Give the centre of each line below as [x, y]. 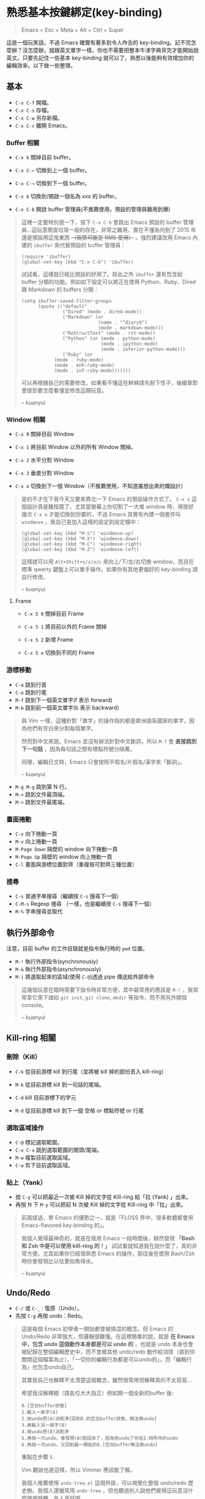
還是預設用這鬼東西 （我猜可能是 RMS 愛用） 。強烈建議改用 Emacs [106, 238]
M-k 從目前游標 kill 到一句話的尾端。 [60, 1084]
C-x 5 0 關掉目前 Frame [54, 614]
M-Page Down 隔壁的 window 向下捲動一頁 [66, 849]
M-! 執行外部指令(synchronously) [57, 961]
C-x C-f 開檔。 [34, 102]
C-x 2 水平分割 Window [45, 460]
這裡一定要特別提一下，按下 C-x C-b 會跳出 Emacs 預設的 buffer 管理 [107, 222]
